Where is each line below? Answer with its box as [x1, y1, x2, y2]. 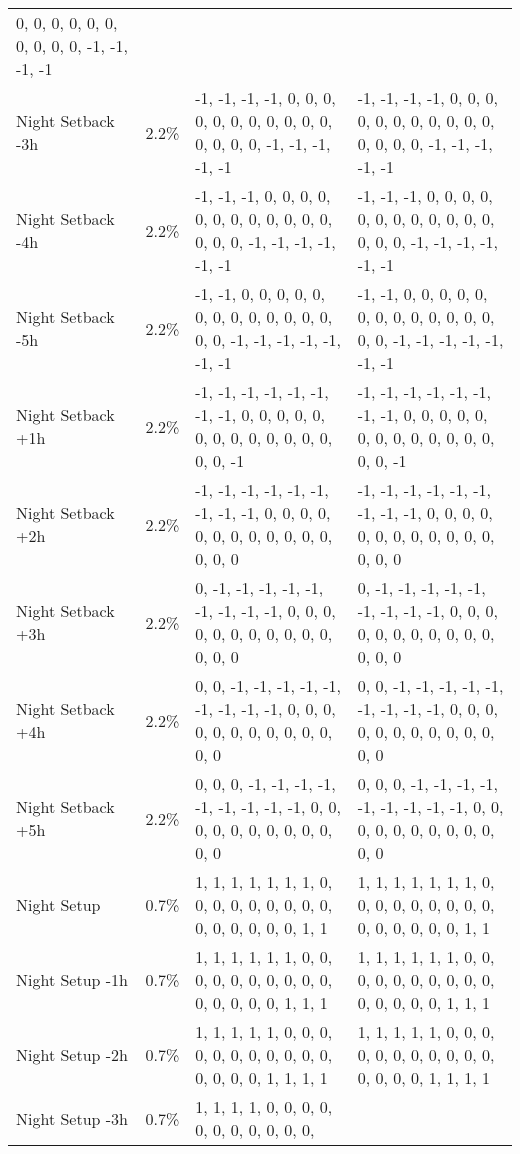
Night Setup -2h [16, 1043, 129, 1066]
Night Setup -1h [16, 968, 129, 991]
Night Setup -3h [16, 1106, 129, 1130]
